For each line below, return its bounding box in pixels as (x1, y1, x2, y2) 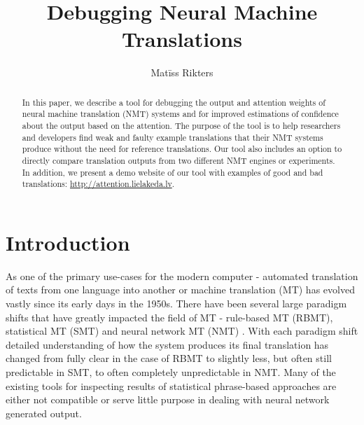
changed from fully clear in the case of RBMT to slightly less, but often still (6, 351, 332, 365)
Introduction (6, 228, 130, 256)
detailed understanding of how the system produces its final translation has (6, 337, 329, 351)
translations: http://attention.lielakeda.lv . (22, 178, 175, 190)
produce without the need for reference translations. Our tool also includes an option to (22, 143, 342, 155)
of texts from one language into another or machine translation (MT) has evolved (6, 282, 355, 297)
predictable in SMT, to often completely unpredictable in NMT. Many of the (6, 365, 336, 379)
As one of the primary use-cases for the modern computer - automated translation (6, 268, 358, 283)
